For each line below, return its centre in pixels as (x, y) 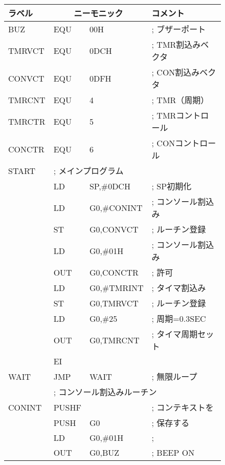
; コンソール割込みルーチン (105, 392)
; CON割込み (176, 72)
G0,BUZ (104, 452)
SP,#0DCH (110, 186)
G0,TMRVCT (114, 303)
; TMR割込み (176, 44)
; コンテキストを (183, 407)
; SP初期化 (172, 186)
